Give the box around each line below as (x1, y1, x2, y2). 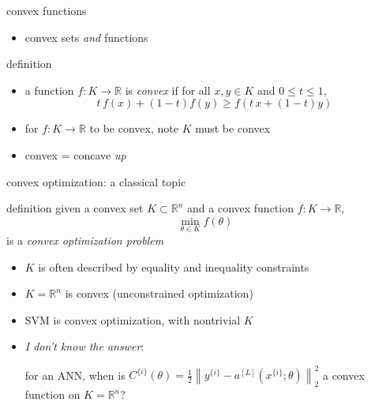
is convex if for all (125, 81, 211, 98)
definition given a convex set (6, 200, 144, 216)
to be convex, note (89, 120, 178, 137)
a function (24, 81, 74, 98)
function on (24, 386, 81, 403)
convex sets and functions (24, 28, 148, 45)
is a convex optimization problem (6, 231, 164, 248)
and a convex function (187, 200, 294, 216)
